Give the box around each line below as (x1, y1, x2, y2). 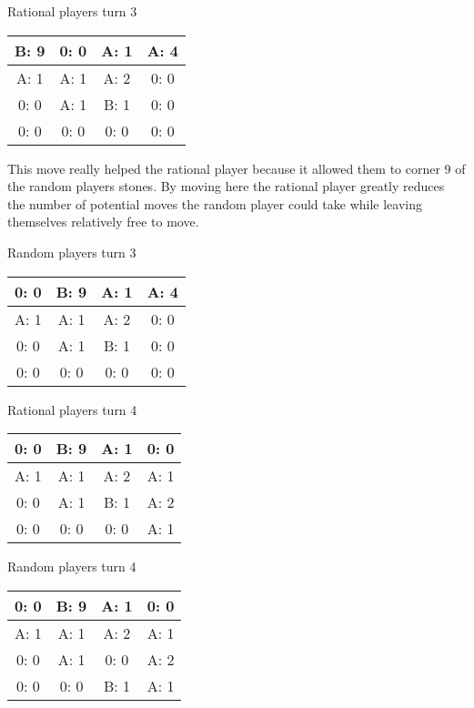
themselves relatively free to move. (7, 212, 199, 231)
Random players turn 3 (7, 242, 136, 261)
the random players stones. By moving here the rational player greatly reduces (7, 177, 445, 196)
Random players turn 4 (7, 557, 136, 576)
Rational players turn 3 (7, 2, 137, 20)
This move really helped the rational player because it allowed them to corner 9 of (7, 158, 466, 177)
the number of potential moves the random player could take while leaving (7, 194, 422, 213)
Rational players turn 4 (7, 400, 137, 419)
